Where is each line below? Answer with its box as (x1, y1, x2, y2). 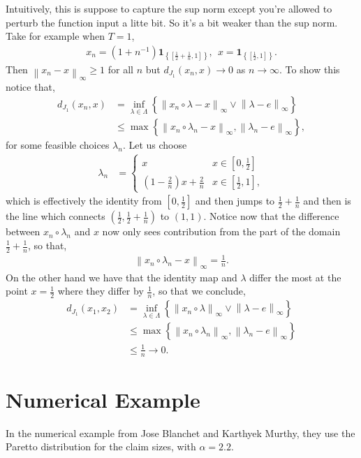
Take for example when (6, 29, 105, 43)
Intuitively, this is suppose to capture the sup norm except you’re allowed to (6, 1, 332, 15)
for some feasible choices (6, 138, 110, 152)
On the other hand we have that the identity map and (6, 269, 237, 284)
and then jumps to (195, 193, 275, 208)
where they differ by (57, 283, 144, 298)
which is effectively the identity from (6, 193, 162, 208)
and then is (303, 193, 351, 208)
